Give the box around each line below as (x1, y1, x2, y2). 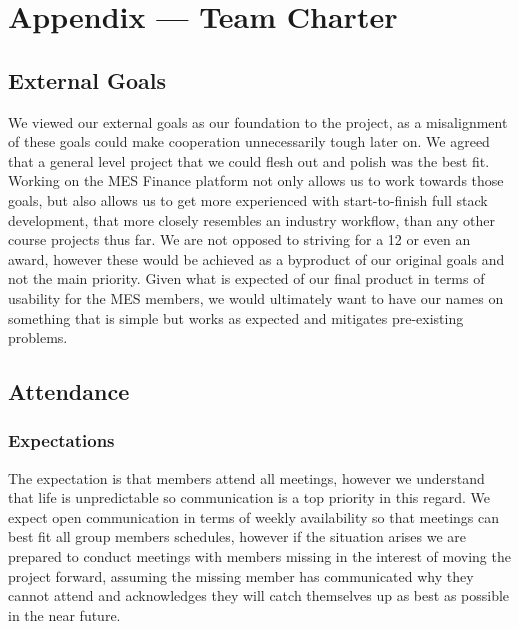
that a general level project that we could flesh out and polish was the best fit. (8, 150, 490, 171)
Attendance (8, 376, 130, 407)
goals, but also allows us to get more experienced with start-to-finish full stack (8, 189, 488, 210)
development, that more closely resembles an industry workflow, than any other (8, 209, 495, 230)
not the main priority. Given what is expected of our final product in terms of (8, 268, 485, 289)
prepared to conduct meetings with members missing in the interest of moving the (8, 546, 511, 567)
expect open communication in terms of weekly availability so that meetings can (8, 506, 500, 527)
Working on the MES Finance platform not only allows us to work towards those (8, 170, 504, 191)
